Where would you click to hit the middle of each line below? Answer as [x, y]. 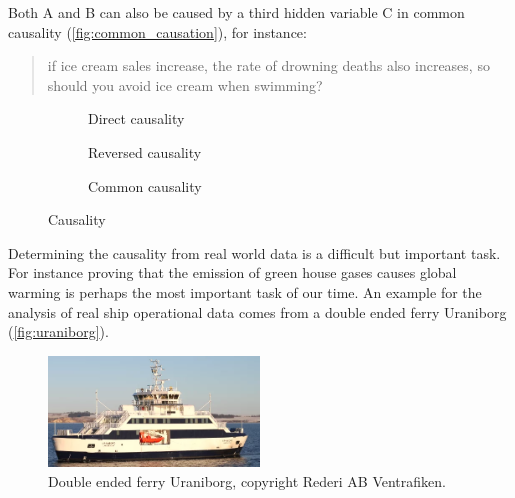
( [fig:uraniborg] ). [58, 331]
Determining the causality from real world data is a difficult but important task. [254, 252]
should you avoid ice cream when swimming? [185, 84]
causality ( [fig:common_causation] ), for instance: [157, 31]
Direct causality [136, 118]
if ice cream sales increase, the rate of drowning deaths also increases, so [268, 65]
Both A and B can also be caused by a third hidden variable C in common [236, 12]
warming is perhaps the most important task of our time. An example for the [245, 291]
